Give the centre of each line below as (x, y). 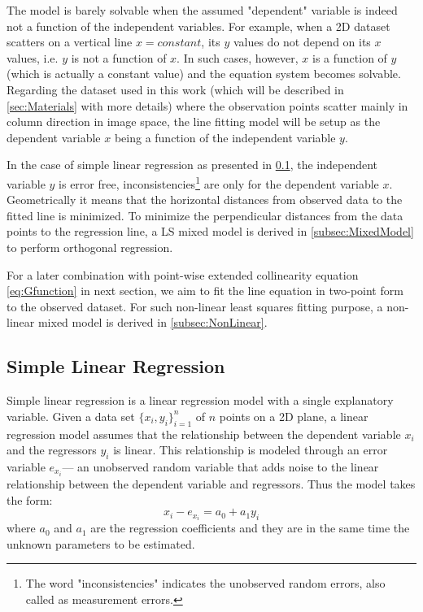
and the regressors (52, 450)
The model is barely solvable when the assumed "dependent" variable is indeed (202, 10)
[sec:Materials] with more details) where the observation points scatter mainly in (207, 105)
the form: (30, 499)
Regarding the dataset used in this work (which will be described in (175, 89)
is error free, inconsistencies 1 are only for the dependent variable (219, 182)
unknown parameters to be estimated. (101, 543)
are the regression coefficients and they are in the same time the (250, 528)
